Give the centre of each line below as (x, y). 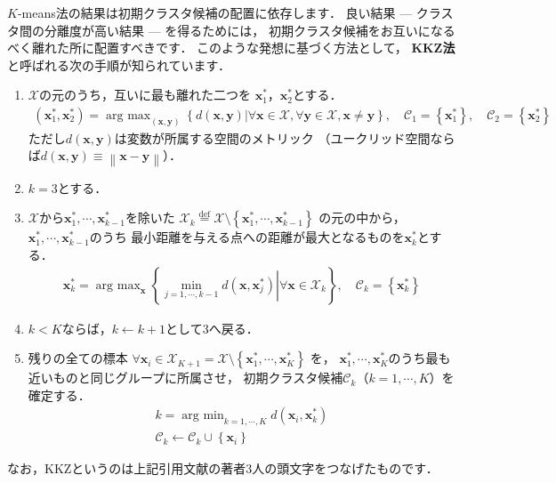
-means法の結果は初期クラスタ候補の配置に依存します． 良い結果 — (215, 12)
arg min (203, 416)
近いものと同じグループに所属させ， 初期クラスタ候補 (185, 378)
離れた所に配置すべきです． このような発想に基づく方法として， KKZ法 (243, 48)
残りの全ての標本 (78, 358)
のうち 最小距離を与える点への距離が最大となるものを (247, 237)
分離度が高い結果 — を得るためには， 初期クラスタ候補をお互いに (237, 30)
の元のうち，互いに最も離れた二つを (145, 95)
